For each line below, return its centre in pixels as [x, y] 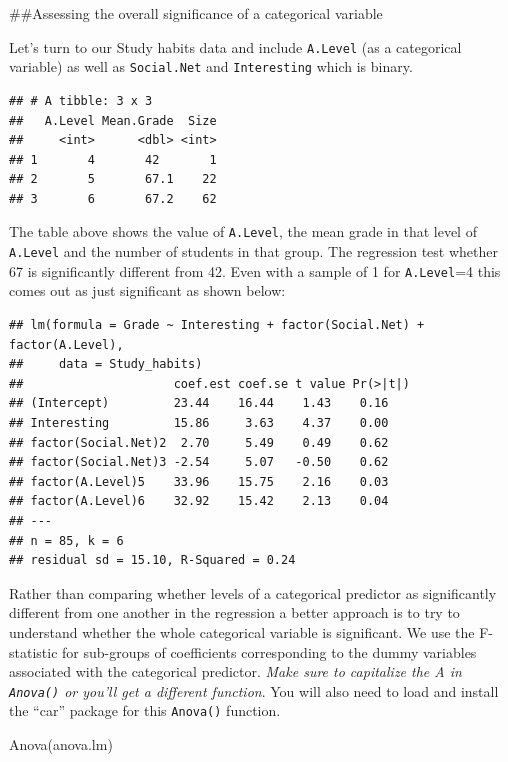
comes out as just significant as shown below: [147, 290]
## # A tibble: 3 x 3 [81, 100]
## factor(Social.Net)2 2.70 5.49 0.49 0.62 [199, 442]
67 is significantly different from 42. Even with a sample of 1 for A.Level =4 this [255, 270]
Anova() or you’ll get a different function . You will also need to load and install [254, 690]
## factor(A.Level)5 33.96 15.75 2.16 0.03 [199, 481]
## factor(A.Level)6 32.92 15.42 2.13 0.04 [199, 501]
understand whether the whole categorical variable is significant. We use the [242, 631]
